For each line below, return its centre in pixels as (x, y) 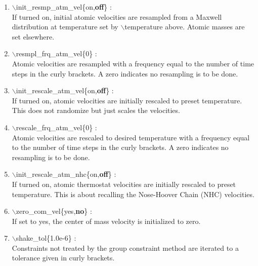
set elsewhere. (33, 36)
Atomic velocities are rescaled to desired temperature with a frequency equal (131, 137)
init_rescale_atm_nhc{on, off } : (66, 174)
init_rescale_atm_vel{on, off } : (65, 90)
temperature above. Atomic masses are (185, 27)
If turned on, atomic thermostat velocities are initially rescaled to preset (124, 184)
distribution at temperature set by (65, 27)
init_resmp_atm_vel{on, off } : (64, 7)
